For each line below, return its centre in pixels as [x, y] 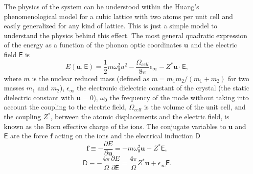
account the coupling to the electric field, [65, 107]
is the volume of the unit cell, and [195, 107]
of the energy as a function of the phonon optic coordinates [93, 45]
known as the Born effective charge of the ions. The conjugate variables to [115, 126]
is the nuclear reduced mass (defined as [91, 78]
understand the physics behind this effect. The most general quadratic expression [126, 35]
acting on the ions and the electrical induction [124, 136]
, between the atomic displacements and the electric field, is [140, 116]
